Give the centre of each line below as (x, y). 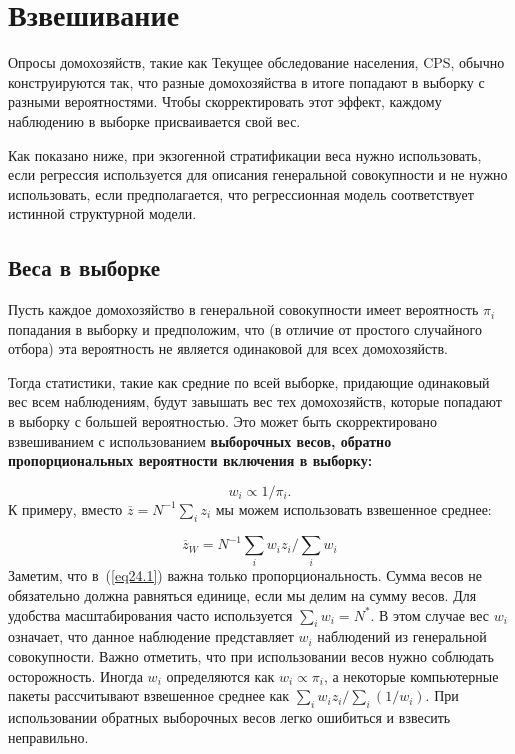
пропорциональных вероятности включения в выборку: (190, 460)
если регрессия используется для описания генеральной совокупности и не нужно (258, 174)
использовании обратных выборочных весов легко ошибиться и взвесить (229, 717)
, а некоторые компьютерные (411, 675)
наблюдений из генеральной (402, 636)
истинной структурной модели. (102, 213)
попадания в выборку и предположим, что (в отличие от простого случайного (245, 328)
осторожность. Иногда (75, 675)
